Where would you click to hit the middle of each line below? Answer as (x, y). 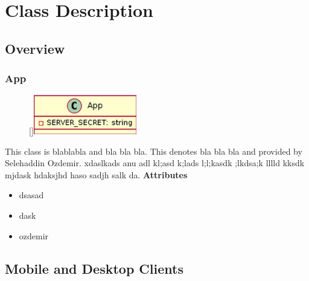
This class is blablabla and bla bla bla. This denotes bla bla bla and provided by (154, 151)
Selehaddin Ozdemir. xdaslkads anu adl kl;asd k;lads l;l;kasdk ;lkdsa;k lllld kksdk (155, 163)
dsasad (31, 195)
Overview (35, 48)
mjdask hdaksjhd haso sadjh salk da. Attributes (96, 174)
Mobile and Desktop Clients (94, 268)
